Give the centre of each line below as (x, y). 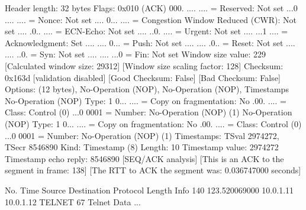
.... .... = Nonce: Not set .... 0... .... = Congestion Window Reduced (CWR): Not (151, 19)
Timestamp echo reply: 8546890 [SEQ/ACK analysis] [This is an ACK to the (144, 158)
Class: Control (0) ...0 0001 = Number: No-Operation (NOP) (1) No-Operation (149, 112)
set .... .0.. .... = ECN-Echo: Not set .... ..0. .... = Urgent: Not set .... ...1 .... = (146, 31)
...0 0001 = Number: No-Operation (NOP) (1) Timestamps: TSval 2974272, (142, 135)
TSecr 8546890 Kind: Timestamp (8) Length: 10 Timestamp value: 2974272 (142, 147)
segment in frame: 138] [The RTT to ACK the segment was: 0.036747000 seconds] (153, 170)
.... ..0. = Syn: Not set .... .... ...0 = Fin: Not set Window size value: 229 (136, 54)
